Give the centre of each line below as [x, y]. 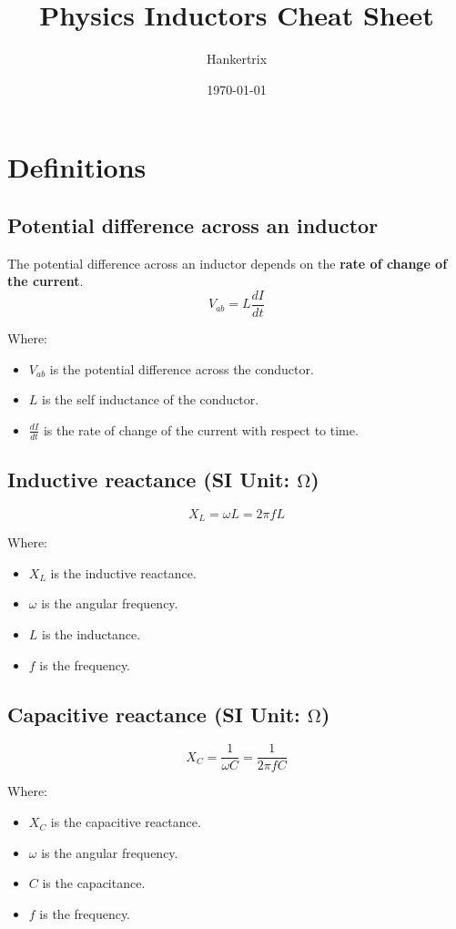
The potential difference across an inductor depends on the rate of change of [228, 263]
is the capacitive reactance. [126, 822]
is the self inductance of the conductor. [151, 399]
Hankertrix [237, 59]
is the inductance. [91, 634]
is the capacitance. [94, 883]
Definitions [77, 167]
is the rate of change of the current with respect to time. [201, 429]
